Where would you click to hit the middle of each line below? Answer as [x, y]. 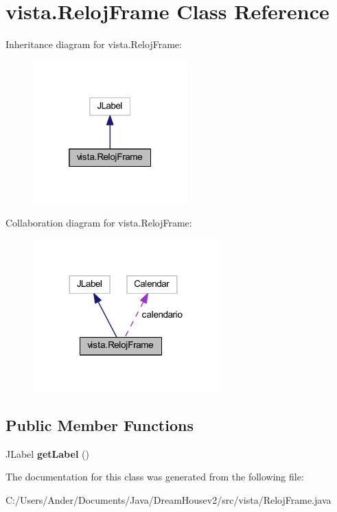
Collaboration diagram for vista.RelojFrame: [99, 222]
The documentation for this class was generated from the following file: [155, 477]
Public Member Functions [100, 425]
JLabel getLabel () [47, 453]
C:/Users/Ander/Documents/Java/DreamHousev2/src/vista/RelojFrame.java [168, 500]
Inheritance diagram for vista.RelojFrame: [94, 44]
